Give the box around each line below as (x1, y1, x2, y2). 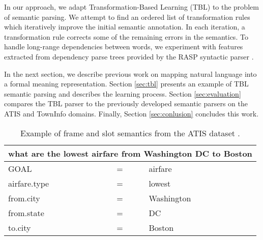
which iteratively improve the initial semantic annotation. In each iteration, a (4, 21, 245, 32)
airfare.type (8, 177, 49, 189)
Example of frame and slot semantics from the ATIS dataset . (20, 127, 240, 139)
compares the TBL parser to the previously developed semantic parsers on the (4, 98, 248, 109)
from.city (8, 192, 40, 204)
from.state (8, 206, 44, 219)
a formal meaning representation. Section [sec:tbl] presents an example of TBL (4, 78, 249, 89)
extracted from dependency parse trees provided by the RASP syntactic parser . (4, 51, 254, 62)
